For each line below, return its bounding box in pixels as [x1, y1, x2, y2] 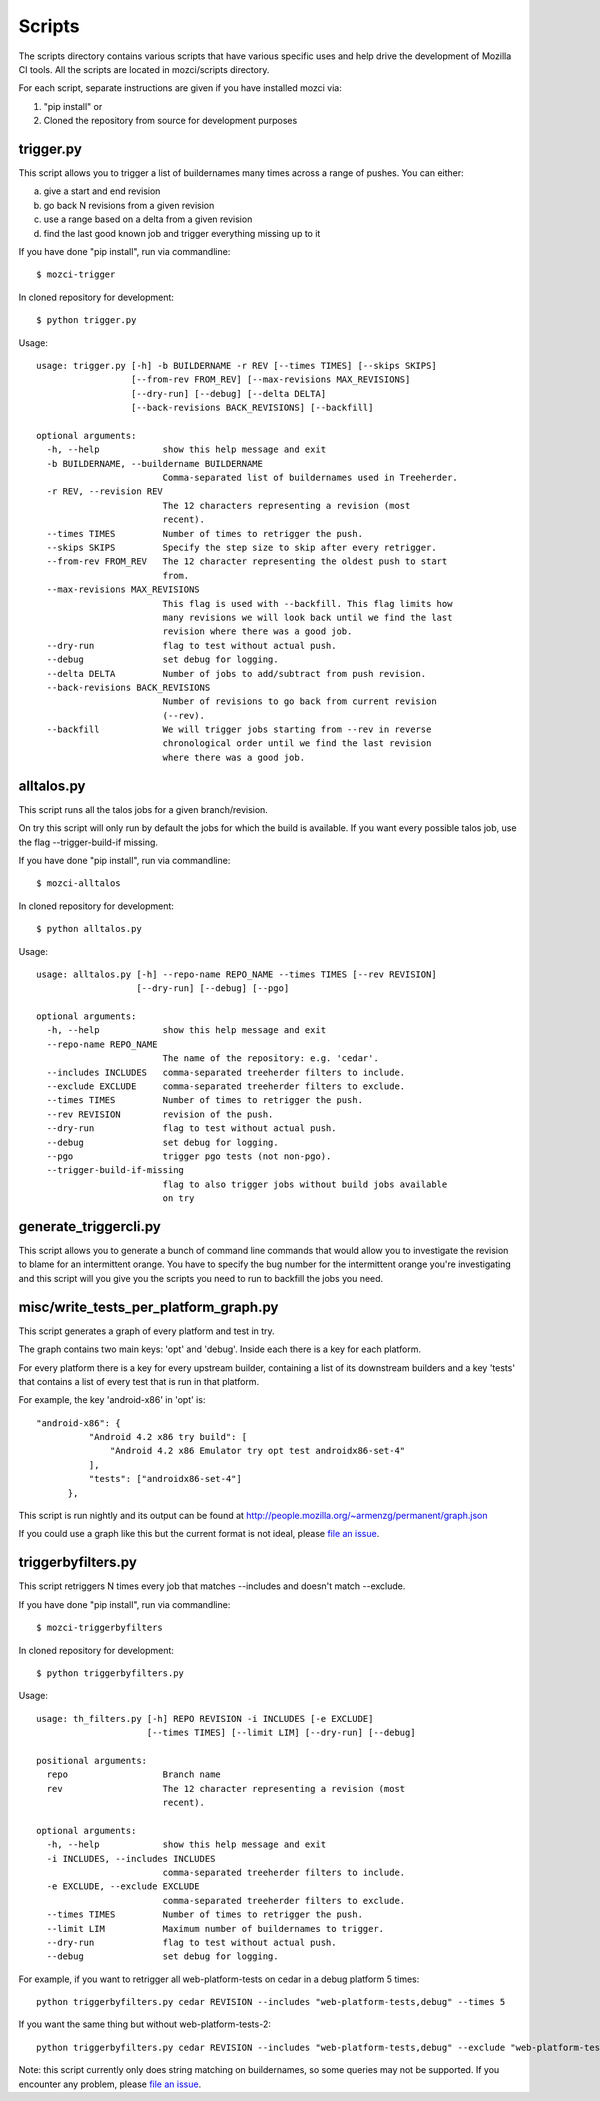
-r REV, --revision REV [46, 486, 164, 497]
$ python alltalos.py [36, 923, 142, 935]
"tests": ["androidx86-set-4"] [88, 1473, 242, 1485]
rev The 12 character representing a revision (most [46, 1783, 406, 1794]
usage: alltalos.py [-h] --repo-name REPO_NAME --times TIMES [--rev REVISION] [36, 968, 437, 980]
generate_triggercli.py [18, 1218, 162, 1235]
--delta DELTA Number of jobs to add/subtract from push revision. [46, 668, 427, 679]
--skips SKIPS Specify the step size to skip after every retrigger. [46, 542, 437, 553]
